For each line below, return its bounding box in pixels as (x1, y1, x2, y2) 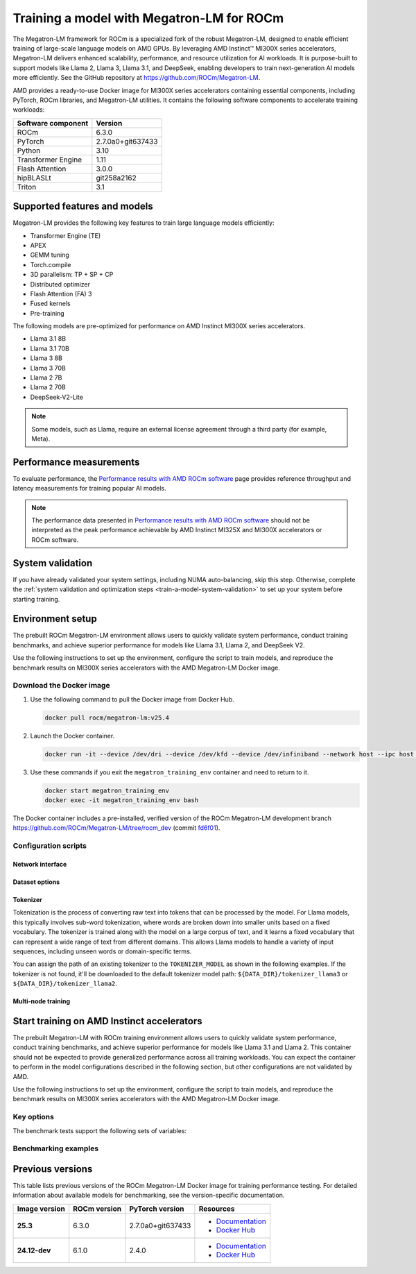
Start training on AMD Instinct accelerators (12, 1015, 202, 1027)
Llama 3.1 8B (30, 334, 66, 343)
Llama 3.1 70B (30, 344, 69, 353)
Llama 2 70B (30, 383, 66, 391)
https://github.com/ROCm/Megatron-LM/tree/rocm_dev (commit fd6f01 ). (12, 824, 220, 832)
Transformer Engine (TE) (30, 231, 101, 239)
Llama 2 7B (30, 373, 62, 382)
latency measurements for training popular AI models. (12, 484, 166, 493)
